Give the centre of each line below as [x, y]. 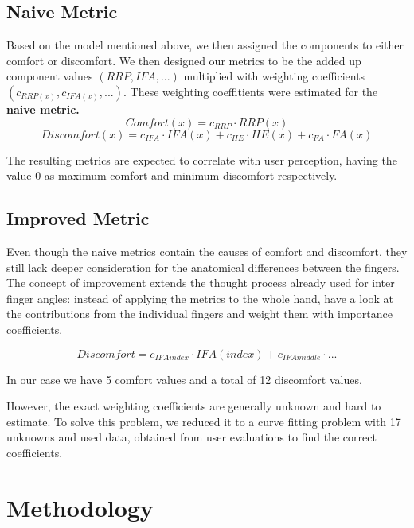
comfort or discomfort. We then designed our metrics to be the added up [184, 60]
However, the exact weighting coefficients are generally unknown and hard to [194, 406]
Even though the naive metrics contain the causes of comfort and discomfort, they [207, 251]
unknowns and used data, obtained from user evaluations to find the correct [191, 437]
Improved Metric [78, 218]
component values [50, 76]
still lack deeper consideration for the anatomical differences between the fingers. [203, 267]
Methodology [80, 507]
